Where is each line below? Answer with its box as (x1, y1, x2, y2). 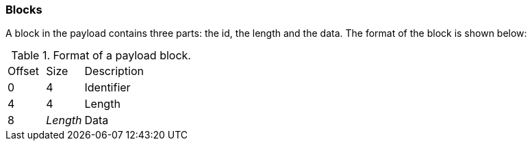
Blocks (5, 3, 42, 16)
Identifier (84, 81, 131, 95)
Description (84, 64, 144, 78)
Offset (8, 64, 40, 78)
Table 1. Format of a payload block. (11, 48, 191, 63)
